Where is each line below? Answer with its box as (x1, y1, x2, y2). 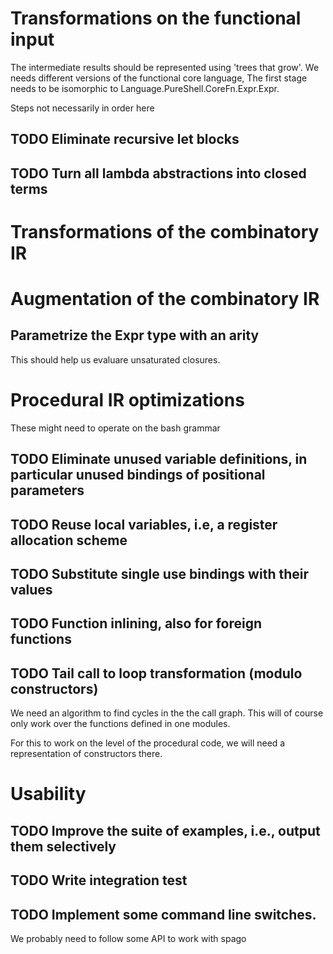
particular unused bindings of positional (10, 467, 266, 484)
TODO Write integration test (10, 872, 188, 889)
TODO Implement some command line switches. (10, 906, 317, 923)
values (10, 582, 53, 599)
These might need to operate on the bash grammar (10, 422, 221, 434)
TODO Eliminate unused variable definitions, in (10, 451, 308, 468)
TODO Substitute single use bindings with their (10, 566, 309, 583)
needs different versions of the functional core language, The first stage (10, 72, 308, 84)
